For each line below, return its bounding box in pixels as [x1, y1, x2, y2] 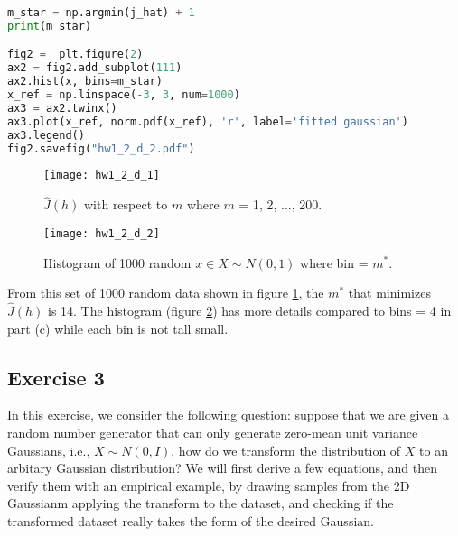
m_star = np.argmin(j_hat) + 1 [7, 6, 195, 19]
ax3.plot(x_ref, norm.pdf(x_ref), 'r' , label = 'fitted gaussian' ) [7, 115, 408, 128]
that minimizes [348, 283, 431, 302]
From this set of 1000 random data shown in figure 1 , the [7, 283, 324, 302]
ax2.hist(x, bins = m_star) [7, 75, 163, 88]
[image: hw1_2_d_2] [43, 226, 160, 240]
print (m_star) [7, 19, 92, 32]
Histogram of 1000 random [43, 253, 192, 272]
